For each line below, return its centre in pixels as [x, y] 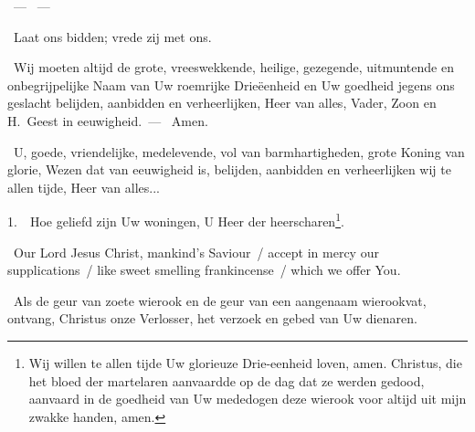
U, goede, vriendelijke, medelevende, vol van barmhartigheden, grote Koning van [239, 151]
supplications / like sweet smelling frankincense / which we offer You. [204, 270]
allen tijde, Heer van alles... [84, 187]
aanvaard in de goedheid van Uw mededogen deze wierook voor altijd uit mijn [248, 399]
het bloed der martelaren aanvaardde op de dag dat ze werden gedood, [227, 380]
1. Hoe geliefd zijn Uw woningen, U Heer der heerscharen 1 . [176, 220]
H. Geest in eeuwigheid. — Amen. [108, 120]
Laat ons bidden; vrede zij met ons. [112, 36]
